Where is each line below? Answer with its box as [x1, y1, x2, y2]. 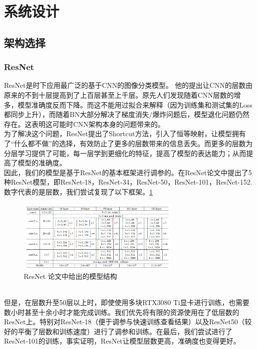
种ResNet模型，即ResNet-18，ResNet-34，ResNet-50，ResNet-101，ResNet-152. [4, 177, 253, 187]
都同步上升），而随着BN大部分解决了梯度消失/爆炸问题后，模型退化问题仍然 [4, 109, 250, 119]
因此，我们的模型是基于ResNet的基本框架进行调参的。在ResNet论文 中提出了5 [4, 167, 252, 177]
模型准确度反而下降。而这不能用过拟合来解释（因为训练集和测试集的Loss [17, 99, 253, 110]
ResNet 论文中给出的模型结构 [24, 271, 117, 281]
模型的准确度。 [17, 157, 66, 168]
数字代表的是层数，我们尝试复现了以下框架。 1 [4, 186, 153, 196]
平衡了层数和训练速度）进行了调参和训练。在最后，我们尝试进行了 [17, 326, 232, 336]
